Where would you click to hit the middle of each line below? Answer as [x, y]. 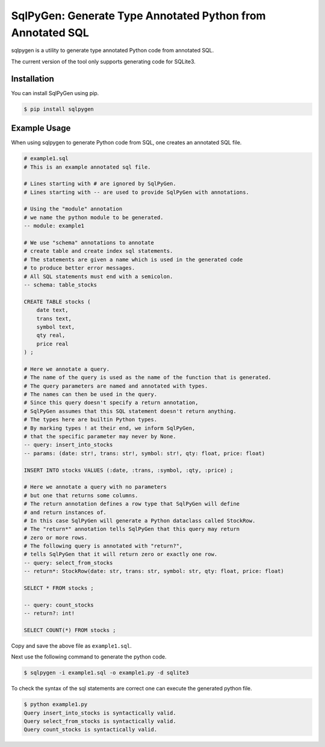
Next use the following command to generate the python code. [89, 657]
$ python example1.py [56, 705]
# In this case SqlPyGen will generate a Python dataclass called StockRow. [140, 520]
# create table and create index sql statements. [98, 251]
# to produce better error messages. [79, 268]
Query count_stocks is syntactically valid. [91, 730]
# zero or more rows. [56, 538]
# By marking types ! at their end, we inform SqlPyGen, [110, 428]
